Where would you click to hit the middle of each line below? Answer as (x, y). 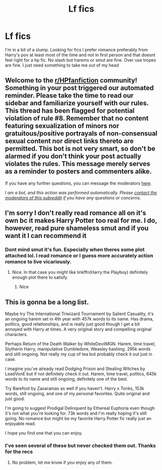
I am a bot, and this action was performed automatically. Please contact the (81, 192)
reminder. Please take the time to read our (69, 96)
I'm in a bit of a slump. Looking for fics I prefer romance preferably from (77, 50)
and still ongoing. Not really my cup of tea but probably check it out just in (79, 354)
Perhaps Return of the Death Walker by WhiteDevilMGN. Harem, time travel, (80, 344)
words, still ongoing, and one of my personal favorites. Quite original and (77, 394)
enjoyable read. (21, 424)
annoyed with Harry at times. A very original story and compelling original (78, 329)
